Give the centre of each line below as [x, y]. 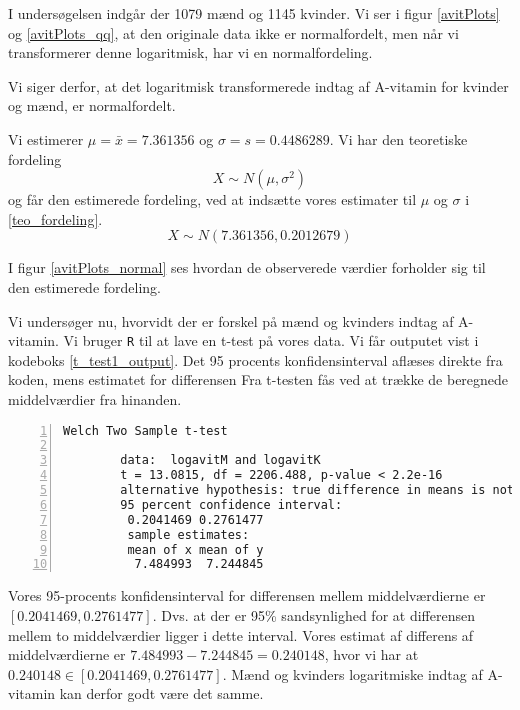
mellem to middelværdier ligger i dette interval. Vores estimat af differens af [241, 634]
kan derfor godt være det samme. [161, 693]
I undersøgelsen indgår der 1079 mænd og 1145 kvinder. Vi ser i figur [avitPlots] [254, 13]
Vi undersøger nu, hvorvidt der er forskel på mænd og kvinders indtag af [231, 320]
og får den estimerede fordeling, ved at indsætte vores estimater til [212, 199]
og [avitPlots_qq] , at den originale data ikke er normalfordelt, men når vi [233, 32]
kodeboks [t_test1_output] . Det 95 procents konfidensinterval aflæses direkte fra [255, 359]
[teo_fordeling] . [55, 218]
